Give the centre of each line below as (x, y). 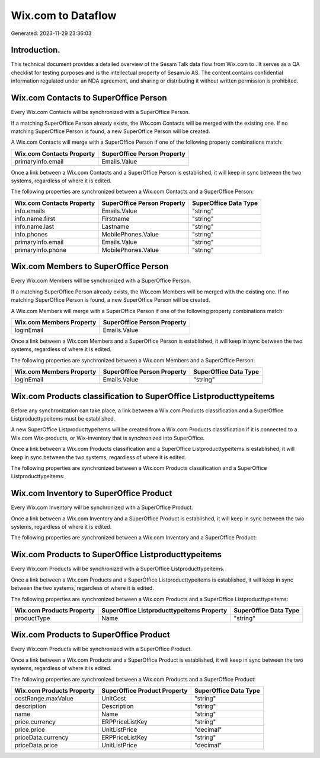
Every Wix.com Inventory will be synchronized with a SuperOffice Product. (102, 507)
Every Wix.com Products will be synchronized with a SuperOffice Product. (101, 649)
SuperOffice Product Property (145, 691)
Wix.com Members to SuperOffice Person (90, 266)
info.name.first (35, 219)
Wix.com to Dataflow (64, 15)
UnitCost (114, 698)
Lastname (116, 226)
